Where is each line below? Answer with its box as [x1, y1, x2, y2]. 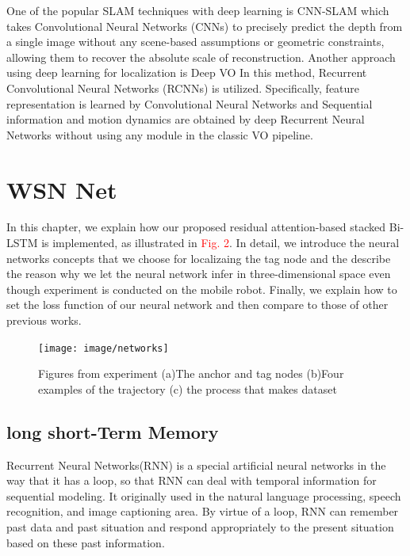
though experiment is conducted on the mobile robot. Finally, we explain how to [6, 280, 397, 297]
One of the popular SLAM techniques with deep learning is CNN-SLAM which [6, 2, 389, 18]
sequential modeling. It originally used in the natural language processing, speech [6, 487, 401, 504]
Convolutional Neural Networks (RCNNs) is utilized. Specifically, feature [6, 79, 360, 96]
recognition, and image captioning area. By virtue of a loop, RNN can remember [6, 503, 399, 520]
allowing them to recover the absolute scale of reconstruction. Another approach [6, 48, 396, 65]
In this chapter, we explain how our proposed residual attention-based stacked [6, 219, 386, 235]
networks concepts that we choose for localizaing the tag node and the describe [6, 249, 391, 266]
